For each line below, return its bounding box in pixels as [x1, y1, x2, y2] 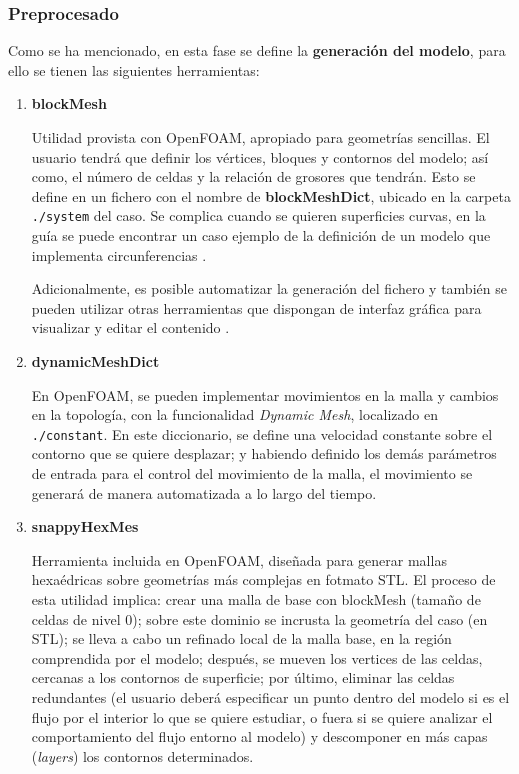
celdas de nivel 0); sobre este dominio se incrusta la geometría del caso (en [31, 608, 488, 629]
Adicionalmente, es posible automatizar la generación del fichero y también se [31, 278, 507, 299]
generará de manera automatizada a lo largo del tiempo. [31, 482, 377, 503]
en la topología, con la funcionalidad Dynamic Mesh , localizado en [31, 404, 438, 425]
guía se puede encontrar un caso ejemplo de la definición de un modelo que [31, 225, 491, 246]
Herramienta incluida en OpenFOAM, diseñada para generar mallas [31, 549, 447, 570]
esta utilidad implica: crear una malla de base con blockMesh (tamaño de [31, 589, 481, 609]
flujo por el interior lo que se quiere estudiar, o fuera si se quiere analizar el [31, 706, 493, 727]
